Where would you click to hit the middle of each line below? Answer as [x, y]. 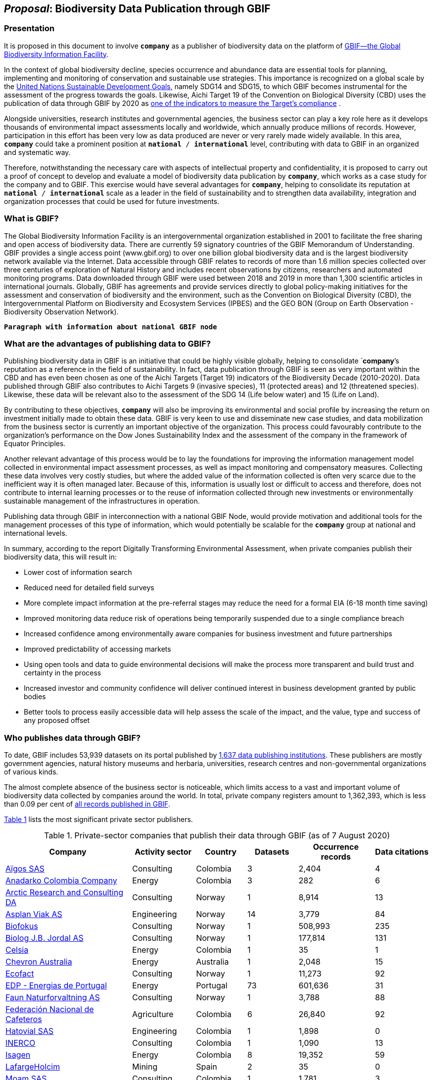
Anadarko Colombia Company [61, 881]
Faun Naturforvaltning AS [53, 998]
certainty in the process [62, 673]
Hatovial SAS [30, 1031]
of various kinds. [31, 772]
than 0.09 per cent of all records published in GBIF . [87, 804]
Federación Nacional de [50, 1009]
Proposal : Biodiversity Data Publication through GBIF [137, 9]
